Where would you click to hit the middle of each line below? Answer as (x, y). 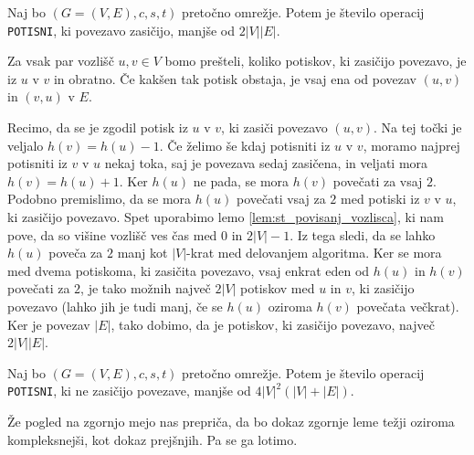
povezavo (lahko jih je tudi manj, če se (115, 306)
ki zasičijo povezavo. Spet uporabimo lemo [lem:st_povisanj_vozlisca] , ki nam (226, 217)
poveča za (76, 253)
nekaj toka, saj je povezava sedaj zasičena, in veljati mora (266, 163)
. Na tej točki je (417, 127)
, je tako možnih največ (146, 288)
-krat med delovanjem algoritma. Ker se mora (314, 253)
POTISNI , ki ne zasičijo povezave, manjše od (129, 391)
